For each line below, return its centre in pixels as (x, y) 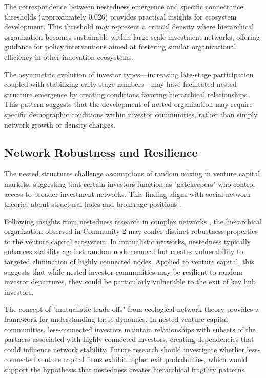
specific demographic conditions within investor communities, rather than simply (131, 114)
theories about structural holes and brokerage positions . (93, 204)
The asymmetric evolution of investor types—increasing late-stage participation (129, 74)
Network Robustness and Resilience (101, 152)
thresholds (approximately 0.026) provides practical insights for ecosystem (120, 16)
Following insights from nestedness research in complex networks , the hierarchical (133, 221)
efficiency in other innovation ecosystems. (69, 56)
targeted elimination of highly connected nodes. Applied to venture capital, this (129, 262)
